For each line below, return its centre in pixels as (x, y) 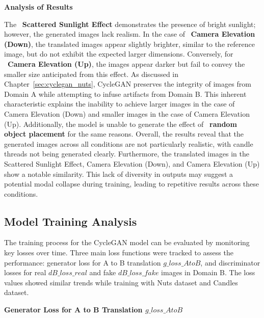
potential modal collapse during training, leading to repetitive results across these (132, 184)
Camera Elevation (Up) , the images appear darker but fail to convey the (126, 63)
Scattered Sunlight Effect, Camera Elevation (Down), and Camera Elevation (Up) (132, 163)
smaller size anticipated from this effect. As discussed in (91, 74)
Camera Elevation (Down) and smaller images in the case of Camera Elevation (127, 113)
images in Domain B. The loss (208, 272)
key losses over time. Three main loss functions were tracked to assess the (119, 253)
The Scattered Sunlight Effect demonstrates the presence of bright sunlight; (130, 24)
